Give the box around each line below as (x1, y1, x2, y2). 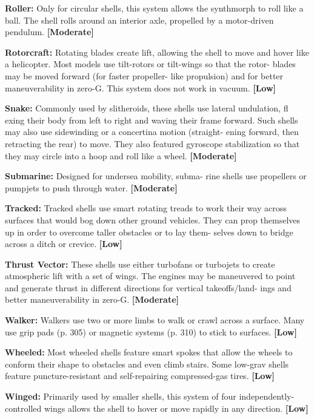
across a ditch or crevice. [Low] (5, 237, 122, 250)
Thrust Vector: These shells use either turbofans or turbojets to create (5, 257, 275, 270)
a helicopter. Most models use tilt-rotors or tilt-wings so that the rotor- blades (5, 58, 296, 70)
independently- (239, 390, 295, 403)
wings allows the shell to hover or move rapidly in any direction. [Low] (44, 401, 309, 414)
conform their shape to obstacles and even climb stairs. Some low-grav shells (5, 357, 289, 370)
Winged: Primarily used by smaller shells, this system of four (5, 390, 236, 403)
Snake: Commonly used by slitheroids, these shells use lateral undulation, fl (5, 102, 289, 114)
